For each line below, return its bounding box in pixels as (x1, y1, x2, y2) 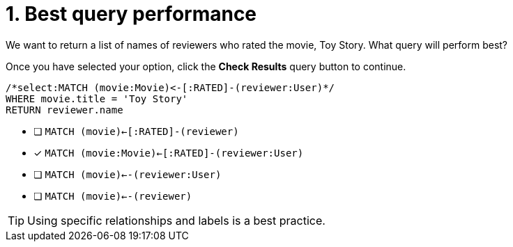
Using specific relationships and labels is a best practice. (27, 213, 326, 228)
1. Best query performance (6, 2, 257, 26)
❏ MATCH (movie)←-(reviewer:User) (33, 168, 222, 180)
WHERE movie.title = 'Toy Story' (6, 93, 188, 104)
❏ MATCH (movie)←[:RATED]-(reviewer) (33, 125, 239, 137)
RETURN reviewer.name (6, 104, 123, 115)
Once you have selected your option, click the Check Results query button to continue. (6, 60, 406, 72)
